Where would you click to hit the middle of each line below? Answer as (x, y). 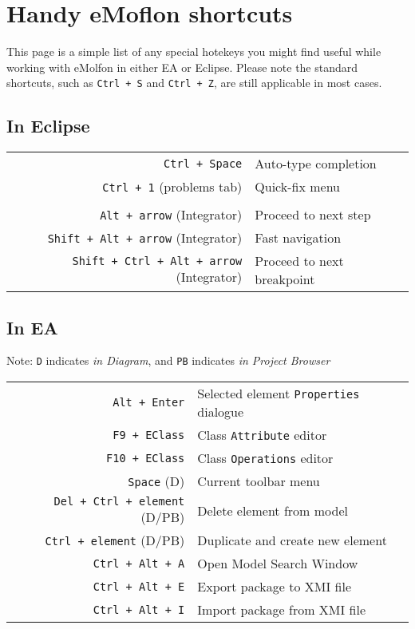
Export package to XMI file (275, 587)
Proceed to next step (313, 215)
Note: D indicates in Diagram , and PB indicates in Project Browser (168, 360)
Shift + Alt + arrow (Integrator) (145, 238)
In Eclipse (48, 126)
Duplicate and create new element (292, 540)
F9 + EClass (149, 435)
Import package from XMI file (282, 610)
